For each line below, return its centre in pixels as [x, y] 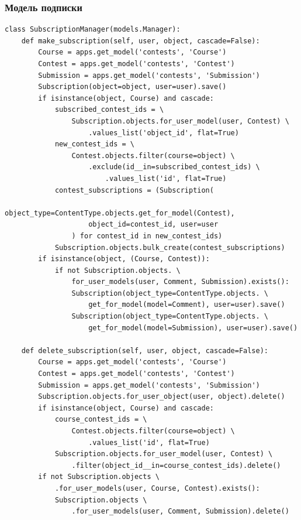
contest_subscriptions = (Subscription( [134, 190]
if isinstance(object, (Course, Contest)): [124, 259]
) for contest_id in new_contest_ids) [147, 236]
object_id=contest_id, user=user [153, 225]
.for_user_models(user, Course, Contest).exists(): [157, 488]
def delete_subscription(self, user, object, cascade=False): [145, 350]
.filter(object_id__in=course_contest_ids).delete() [176, 465]
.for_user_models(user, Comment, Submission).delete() [180, 512]
